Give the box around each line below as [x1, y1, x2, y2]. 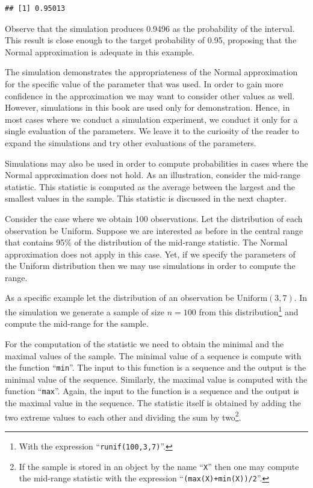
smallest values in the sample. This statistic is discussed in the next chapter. [5, 192, 287, 205]
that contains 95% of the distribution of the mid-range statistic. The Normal [5, 236, 288, 249]
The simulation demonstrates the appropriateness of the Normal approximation [5, 66, 298, 78]
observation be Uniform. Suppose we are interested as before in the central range [5, 224, 303, 236]
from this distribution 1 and [199, 304, 299, 318]
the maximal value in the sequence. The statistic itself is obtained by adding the [5, 397, 301, 409]
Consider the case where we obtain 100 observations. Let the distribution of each [5, 212, 303, 224]
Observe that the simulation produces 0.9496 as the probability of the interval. [5, 22, 295, 34]
